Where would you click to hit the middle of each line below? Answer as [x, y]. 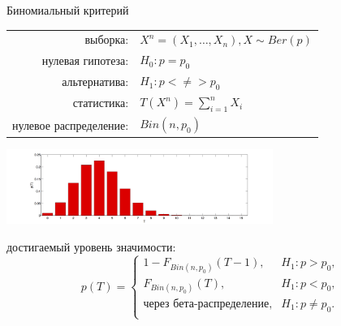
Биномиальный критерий [68, 10]
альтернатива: [95, 81]
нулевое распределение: [71, 124]
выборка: [107, 39]
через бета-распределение [206, 304]
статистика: [101, 103]
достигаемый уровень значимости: [91, 246]
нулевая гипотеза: [85, 60]
